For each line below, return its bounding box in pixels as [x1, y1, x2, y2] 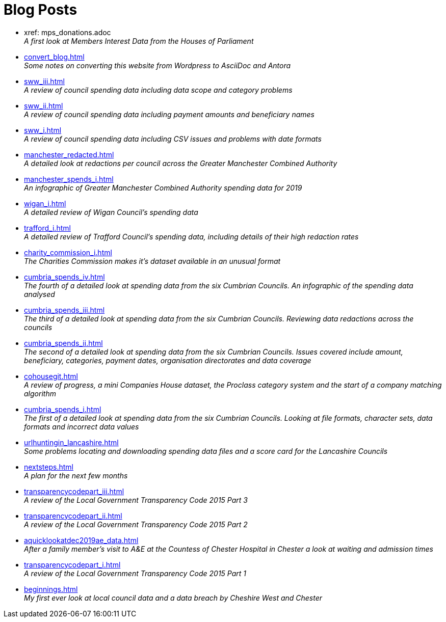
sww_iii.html [24, 76, 65, 86]
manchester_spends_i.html [24, 174, 114, 183]
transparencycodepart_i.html [24, 560, 121, 569]
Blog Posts [4, 1, 77, 18]
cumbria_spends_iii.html [24, 305, 105, 314]
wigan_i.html [24, 199, 66, 208]
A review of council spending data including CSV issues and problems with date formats [24, 134, 322, 143]
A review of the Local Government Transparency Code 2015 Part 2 [24, 520, 248, 529]
